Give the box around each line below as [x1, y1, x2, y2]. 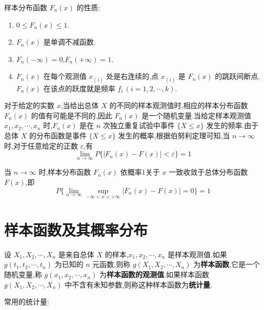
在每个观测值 [43, 71, 87, 81]
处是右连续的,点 [106, 71, 159, 81]
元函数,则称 [92, 259, 131, 270]
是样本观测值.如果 [167, 249, 227, 259]
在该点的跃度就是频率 [43, 82, 115, 93]
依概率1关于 [120, 167, 160, 177]
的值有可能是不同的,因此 [31, 110, 112, 120]
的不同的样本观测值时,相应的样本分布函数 [109, 100, 248, 111]
